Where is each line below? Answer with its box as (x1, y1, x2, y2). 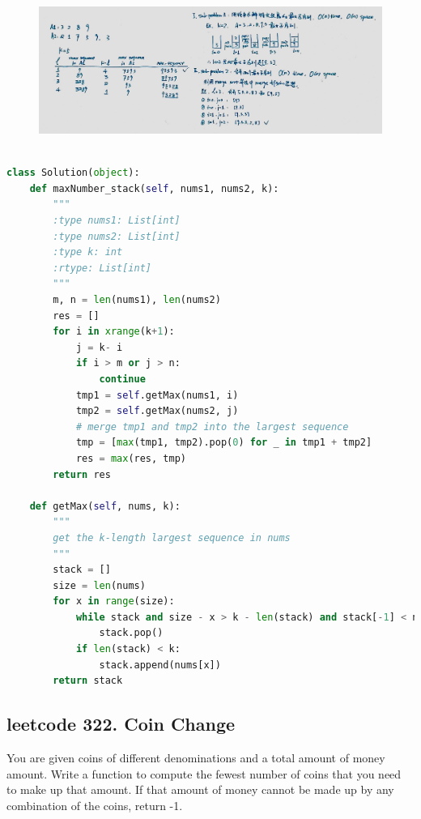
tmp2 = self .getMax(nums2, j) (75, 405, 239, 417)
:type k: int (53, 246, 123, 258)
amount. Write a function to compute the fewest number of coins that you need (6, 765, 402, 782)
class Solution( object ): (6, 167, 140, 179)
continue (99, 373, 146, 385)
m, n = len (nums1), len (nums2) (53, 294, 221, 306)
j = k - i (75, 341, 123, 353)
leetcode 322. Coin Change (6, 711, 236, 736)
